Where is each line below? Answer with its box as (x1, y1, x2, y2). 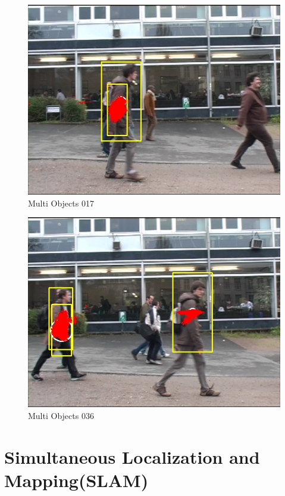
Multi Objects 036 (28, 409, 94, 421)
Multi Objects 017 (28, 196, 94, 209)
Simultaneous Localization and (4, 444, 260, 469)
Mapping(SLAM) (4, 467, 149, 492)
